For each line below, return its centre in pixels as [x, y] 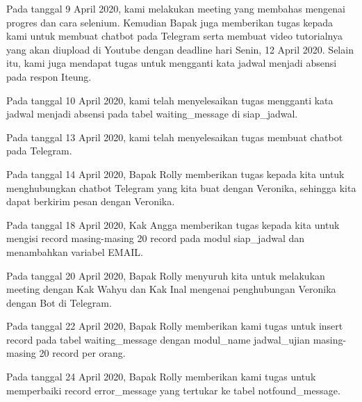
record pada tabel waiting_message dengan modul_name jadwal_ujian [158, 339]
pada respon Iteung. [49, 76]
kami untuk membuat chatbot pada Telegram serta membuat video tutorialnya [174, 36]
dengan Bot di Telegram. [59, 302]
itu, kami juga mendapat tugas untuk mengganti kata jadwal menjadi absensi [172, 63]
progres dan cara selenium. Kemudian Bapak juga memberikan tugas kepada [170, 22]
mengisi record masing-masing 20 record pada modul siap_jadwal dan [156, 238]
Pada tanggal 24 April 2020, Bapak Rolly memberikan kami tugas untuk [161, 377]
